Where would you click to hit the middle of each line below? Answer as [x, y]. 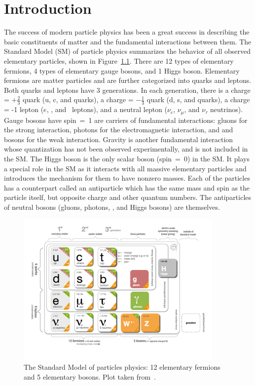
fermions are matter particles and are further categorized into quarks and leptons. [128, 80]
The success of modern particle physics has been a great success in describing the [127, 32]
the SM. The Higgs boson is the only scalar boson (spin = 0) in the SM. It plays [127, 158]
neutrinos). [226, 109]
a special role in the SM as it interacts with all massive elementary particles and [125, 168]
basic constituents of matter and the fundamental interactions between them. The [128, 41]
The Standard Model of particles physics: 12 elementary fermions [122, 367]
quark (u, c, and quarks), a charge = [78, 99]
